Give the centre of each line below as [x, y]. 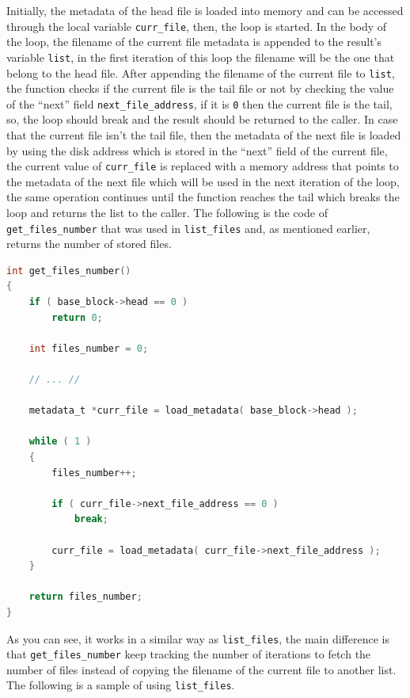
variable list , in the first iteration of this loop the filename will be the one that [201, 57]
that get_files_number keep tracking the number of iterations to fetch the [189, 654]
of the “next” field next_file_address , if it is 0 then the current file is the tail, [199, 103]
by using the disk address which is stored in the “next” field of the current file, [197, 150]
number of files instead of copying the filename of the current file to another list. [201, 669]
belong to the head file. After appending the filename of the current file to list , [201, 72]
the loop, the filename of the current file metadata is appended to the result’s [194, 42]
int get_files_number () [69, 271]
